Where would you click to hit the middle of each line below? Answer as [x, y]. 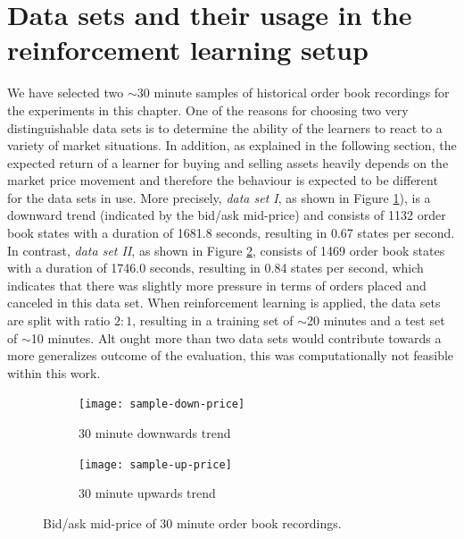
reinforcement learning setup [188, 50]
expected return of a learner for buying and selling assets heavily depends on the [228, 162]
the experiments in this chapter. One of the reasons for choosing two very [208, 109]
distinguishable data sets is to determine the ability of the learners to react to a [225, 127]
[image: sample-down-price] [162, 404]
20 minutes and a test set [376, 320]
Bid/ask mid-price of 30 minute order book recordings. [192, 522]
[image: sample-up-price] [155, 464]
